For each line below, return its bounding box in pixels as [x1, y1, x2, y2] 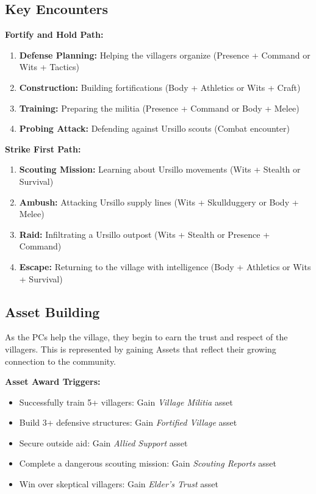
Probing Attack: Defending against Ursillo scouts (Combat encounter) [19, 122, 290, 135]
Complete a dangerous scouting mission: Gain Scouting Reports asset [19, 457, 276, 470]
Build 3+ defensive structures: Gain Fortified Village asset [19, 416, 237, 429]
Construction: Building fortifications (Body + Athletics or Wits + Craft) [19, 81, 301, 93]
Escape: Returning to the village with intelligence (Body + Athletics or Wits [19, 260, 311, 273]
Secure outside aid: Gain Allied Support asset [19, 436, 188, 449]
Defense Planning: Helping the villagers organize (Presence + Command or [19, 48, 311, 61]
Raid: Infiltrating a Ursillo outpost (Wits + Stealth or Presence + [19, 227, 270, 240]
